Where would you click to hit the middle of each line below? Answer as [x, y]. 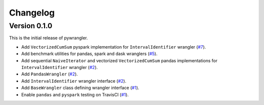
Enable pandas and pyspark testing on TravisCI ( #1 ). [75, 94]
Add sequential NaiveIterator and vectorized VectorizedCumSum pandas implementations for [119, 60]
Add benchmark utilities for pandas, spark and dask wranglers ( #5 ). [89, 54]
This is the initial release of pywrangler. [48, 38]
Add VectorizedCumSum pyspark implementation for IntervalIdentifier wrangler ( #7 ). [114, 47]
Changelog [32, 13]
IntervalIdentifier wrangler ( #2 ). [59, 67]
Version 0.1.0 [31, 26]
